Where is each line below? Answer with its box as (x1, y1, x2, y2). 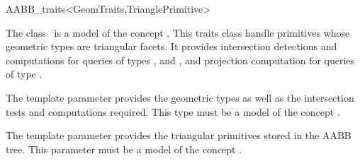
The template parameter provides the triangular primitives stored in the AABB (6, 128, 351, 143)
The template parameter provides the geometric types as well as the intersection (6, 90, 354, 105)
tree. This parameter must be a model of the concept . (6, 141, 242, 156)
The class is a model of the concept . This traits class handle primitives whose (6, 25, 350, 40)
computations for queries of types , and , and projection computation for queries (6, 52, 355, 67)
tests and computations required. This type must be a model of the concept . (6, 104, 340, 119)
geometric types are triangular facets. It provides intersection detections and (6, 39, 337, 54)
